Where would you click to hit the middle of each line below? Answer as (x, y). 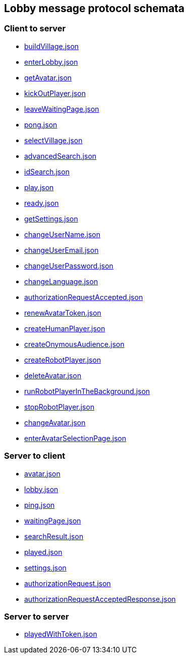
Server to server (37, 616)
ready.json (42, 203)
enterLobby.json (51, 62)
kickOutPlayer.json (55, 93)
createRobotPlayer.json (63, 360)
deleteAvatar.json (53, 375)
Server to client (35, 456)
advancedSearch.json (60, 156)
